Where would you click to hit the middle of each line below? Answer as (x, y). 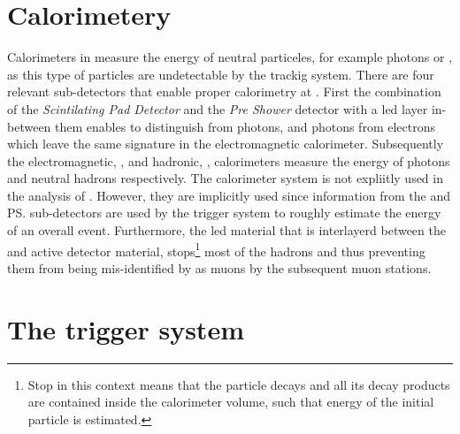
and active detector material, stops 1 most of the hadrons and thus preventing (216, 249)
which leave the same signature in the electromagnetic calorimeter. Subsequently (226, 144)
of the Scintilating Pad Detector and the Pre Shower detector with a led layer (218, 108)
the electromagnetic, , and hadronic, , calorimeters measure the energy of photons (229, 160)
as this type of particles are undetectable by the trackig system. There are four (221, 74)
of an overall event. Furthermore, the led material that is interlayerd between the (226, 230)
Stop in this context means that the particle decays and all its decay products (239, 384)
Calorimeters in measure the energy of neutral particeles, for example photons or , (230, 57)
